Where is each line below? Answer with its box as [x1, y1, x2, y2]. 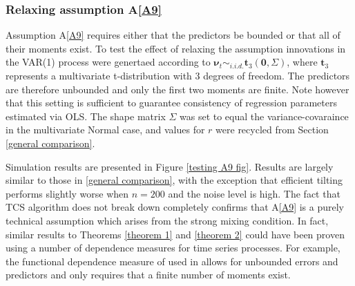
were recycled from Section [215, 122, 329, 137]
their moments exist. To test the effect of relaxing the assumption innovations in [6, 41, 346, 55]
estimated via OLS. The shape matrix [6, 108, 166, 123]
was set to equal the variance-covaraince [180, 108, 349, 123]
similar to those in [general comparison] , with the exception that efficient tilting [6, 173, 343, 187]
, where [287, 55, 318, 69]
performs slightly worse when [6, 186, 129, 200]
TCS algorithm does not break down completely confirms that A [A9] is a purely [6, 200, 345, 214]
